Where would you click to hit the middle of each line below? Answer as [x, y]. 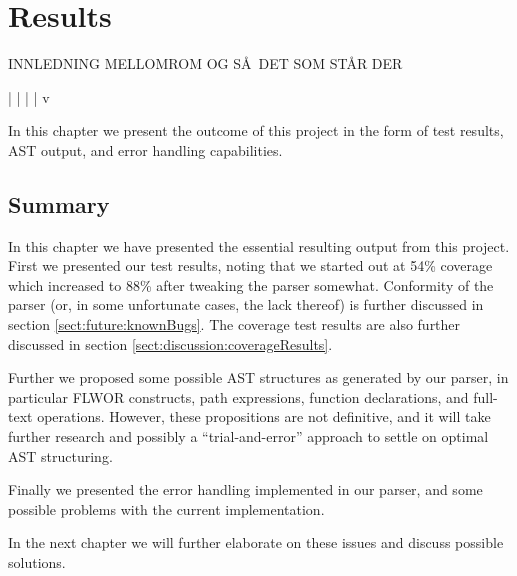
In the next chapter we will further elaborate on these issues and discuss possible [256, 542]
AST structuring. [60, 455]
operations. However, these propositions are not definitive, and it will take [264, 416]
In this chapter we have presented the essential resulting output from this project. [259, 245]
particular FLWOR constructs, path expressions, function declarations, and [238, 396]
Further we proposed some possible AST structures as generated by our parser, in [258, 377]
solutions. [37, 562]
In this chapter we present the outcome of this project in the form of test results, [256, 130]
